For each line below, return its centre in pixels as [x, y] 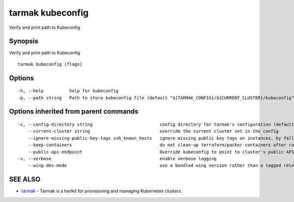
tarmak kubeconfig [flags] [50, 64]
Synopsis [24, 41]
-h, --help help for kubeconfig [68, 91]
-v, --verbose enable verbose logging [117, 159]
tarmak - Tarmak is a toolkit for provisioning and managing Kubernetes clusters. [102, 191]
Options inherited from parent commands [74, 112]
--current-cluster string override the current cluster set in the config [153, 131]
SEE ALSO [25, 179]
